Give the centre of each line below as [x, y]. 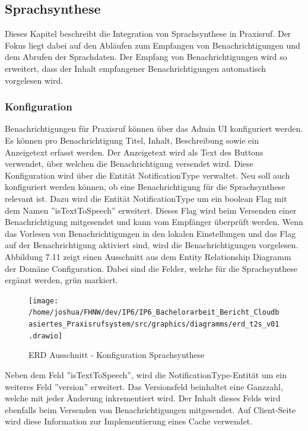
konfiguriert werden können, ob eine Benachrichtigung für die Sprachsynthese [145, 187]
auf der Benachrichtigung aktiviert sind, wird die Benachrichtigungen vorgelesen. [152, 245]
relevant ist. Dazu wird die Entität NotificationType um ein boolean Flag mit [146, 198]
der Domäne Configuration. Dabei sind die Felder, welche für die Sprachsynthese [151, 268]
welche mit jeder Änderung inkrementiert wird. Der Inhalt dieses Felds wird [143, 398]
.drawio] [46, 336]
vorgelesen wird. [34, 80]
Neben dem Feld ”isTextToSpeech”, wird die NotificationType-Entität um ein [146, 374]
